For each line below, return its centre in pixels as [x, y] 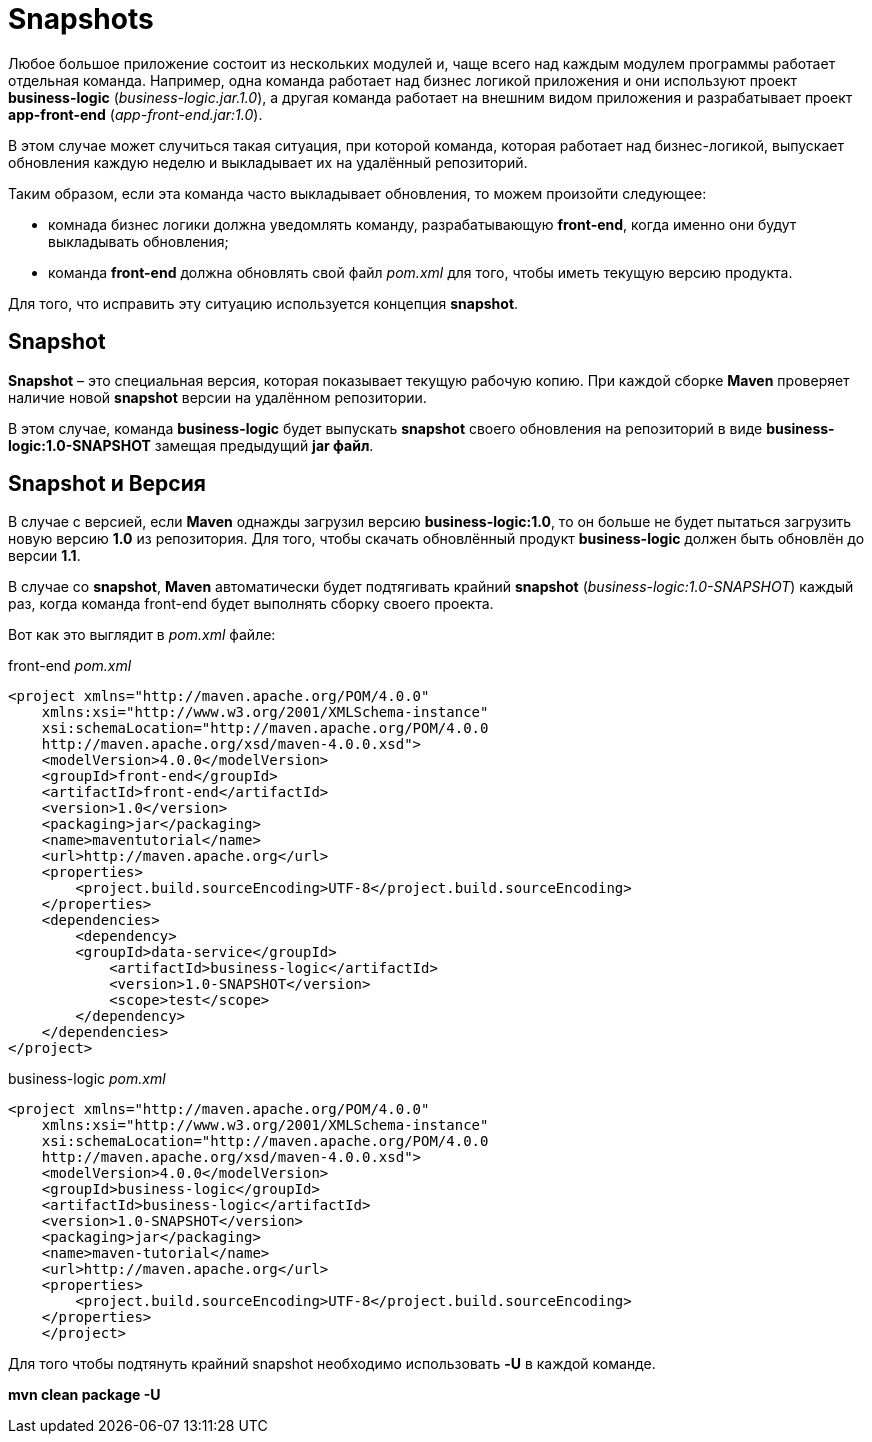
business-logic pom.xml [87, 1079]
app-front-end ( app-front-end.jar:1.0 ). [135, 114]
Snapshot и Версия [107, 484]
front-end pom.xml [70, 666]
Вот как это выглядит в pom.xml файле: [142, 635]
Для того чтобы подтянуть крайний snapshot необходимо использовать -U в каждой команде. [332, 1364]
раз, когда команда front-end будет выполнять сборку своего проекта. [251, 604]
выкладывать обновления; [138, 241]
